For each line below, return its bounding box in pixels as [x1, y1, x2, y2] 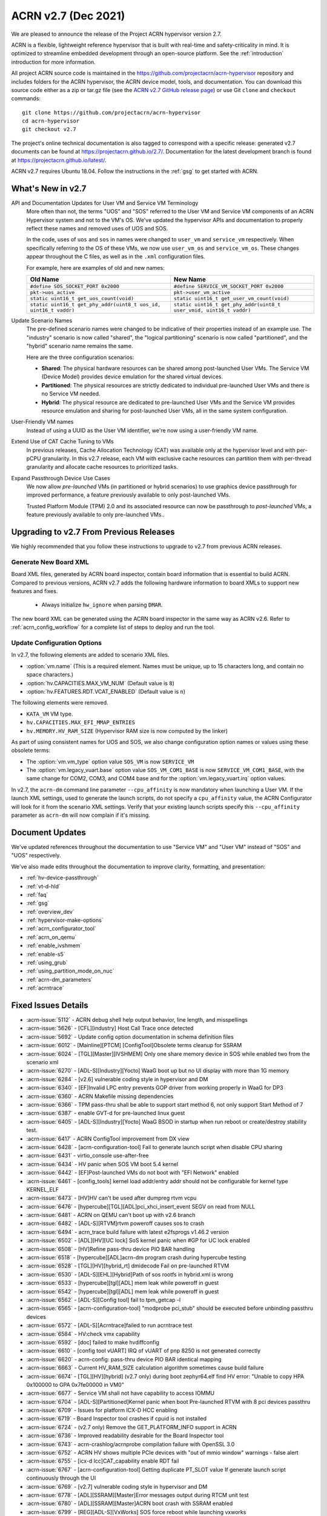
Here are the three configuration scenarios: [26, 354, 134, 361]
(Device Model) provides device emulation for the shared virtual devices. [41, 373, 223, 380]
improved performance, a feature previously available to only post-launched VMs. [26, 491, 231, 498]
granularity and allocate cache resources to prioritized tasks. [26, 463, 178, 471]
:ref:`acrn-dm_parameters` [26, 976, 93, 983]
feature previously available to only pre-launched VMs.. [26, 511, 165, 518]
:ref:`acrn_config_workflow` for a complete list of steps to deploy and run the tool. [11, 623, 215, 631]
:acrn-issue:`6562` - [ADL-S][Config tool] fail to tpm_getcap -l [26, 1296, 181, 1303]
